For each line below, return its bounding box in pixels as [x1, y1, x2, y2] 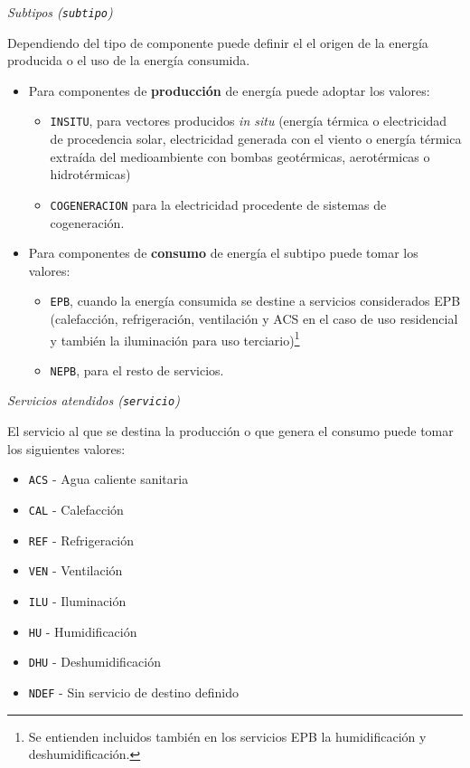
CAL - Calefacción [28, 499, 124, 518]
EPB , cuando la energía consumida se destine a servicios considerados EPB [50, 291, 461, 310]
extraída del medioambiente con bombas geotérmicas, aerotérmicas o [50, 147, 430, 166]
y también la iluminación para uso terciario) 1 [50, 327, 300, 349]
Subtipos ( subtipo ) [7, 3, 113, 21]
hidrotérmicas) [50, 165, 131, 184]
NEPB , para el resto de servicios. [50, 360, 224, 379]
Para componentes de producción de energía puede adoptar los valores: [28, 81, 430, 100]
